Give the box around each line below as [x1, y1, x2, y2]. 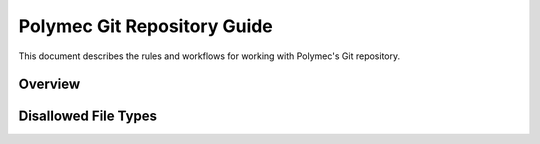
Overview [18, 76, 81, 93]
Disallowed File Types [18, 108, 158, 125]
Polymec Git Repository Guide [18, 15, 274, 37]
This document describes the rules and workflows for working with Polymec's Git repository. [18, 50, 400, 62]
